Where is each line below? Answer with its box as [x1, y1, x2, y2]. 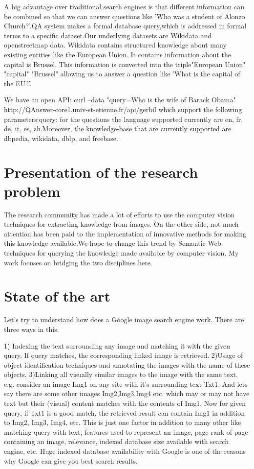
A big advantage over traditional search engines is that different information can [4, 1, 244, 11]
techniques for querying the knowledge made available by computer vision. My [4, 248, 239, 258]
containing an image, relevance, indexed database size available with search [4, 436, 229, 446]
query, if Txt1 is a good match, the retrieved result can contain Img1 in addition [4, 407, 245, 418]
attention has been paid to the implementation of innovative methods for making [4, 228, 247, 238]
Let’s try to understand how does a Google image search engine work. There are [4, 314, 244, 325]
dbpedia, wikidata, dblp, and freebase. [4, 133, 118, 143]
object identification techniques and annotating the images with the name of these [4, 359, 250, 370]
